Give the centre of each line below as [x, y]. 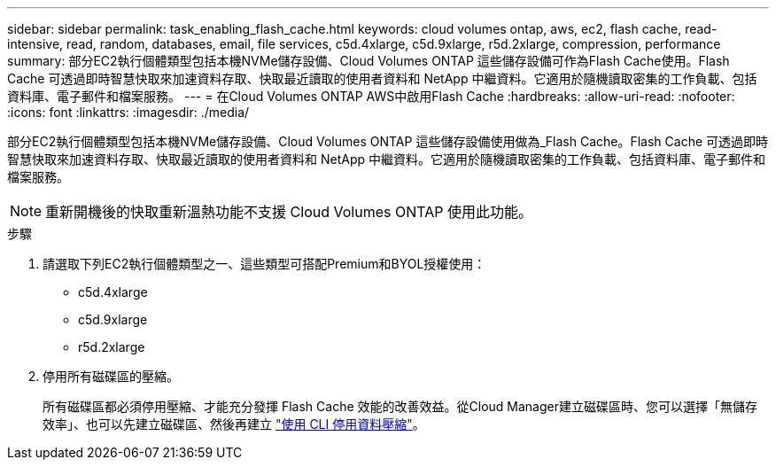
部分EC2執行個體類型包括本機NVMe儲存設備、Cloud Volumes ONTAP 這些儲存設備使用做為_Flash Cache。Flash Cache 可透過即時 [388, 141]
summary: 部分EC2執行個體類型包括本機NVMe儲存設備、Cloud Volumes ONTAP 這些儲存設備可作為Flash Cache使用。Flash [369, 61]
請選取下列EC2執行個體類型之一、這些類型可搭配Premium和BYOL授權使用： [264, 264]
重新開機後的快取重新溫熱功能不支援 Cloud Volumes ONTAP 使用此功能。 [289, 212]
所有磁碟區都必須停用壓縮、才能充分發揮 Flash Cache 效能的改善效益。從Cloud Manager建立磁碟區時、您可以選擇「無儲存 [400, 406]
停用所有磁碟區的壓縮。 [111, 376]
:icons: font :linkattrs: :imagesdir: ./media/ [128, 112]
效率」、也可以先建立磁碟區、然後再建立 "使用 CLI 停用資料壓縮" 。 [234, 424]
